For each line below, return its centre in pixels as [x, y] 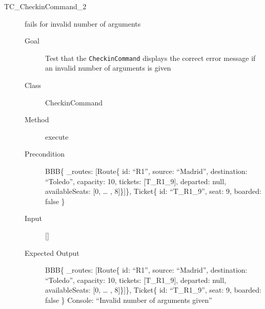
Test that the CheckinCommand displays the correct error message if [150, 58]
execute [57, 136]
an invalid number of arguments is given [108, 68]
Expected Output [52, 252]
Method [37, 119]
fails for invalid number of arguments [83, 23]
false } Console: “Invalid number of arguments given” [129, 300]
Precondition [45, 154]
